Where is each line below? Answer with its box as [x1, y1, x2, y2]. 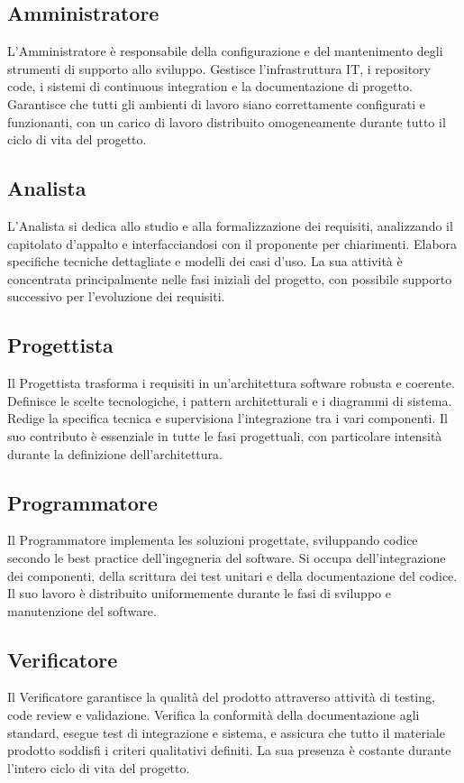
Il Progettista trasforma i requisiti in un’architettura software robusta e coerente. [7, 373, 455, 392]
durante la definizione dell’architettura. [7, 444, 223, 463]
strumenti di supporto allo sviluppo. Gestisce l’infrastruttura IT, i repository [7, 59, 431, 78]
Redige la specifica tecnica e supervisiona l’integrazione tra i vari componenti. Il [7, 409, 449, 428]
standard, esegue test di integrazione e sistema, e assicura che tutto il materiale [7, 723, 445, 742]
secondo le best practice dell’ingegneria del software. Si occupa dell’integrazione [7, 548, 446, 567]
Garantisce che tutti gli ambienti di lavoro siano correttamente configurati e [7, 94, 425, 113]
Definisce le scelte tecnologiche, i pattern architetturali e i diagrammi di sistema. [7, 391, 452, 410]
